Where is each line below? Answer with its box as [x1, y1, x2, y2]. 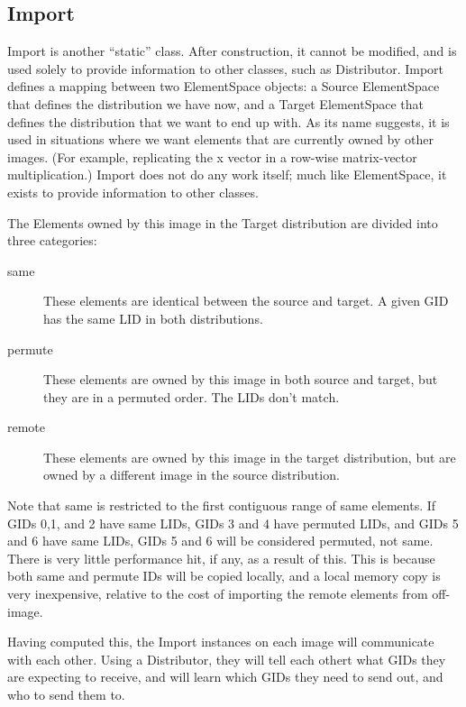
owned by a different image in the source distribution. [43, 465, 340, 484]
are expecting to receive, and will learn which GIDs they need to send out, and [7, 667, 443, 686]
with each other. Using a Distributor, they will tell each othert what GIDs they [7, 649, 446, 668]
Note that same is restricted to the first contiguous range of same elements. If [7, 496, 436, 515]
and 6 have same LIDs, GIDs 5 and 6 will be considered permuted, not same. [7, 531, 434, 550]
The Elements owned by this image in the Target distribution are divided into [7, 213, 438, 232]
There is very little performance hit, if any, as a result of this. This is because [7, 548, 435, 567]
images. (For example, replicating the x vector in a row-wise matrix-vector [7, 147, 417, 166]
